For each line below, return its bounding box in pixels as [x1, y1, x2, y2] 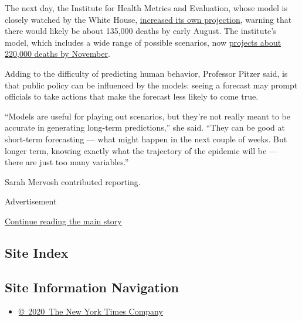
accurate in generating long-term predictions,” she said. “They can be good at [5, 121, 285, 134]
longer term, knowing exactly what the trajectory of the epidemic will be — [5, 144, 277, 156]
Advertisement [5, 195, 57, 207]
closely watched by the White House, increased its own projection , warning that [5, 13, 292, 25]
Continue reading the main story [5, 214, 122, 227]
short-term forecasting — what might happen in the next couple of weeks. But [5, 132, 287, 145]
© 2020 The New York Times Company [18, 305, 163, 317]
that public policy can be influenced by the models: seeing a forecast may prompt [5, 78, 298, 91]
